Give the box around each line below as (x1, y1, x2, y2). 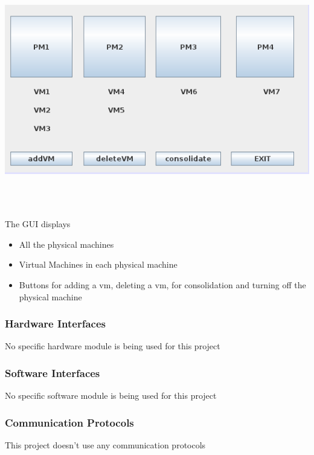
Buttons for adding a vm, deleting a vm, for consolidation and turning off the (19, 278, 306, 291)
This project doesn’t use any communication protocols (5, 438, 206, 451)
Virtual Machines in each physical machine (19, 258, 178, 271)
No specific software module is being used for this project (5, 389, 217, 402)
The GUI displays (5, 218, 71, 230)
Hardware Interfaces (5, 316, 106, 331)
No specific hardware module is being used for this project (5, 340, 220, 352)
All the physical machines (19, 237, 114, 250)
